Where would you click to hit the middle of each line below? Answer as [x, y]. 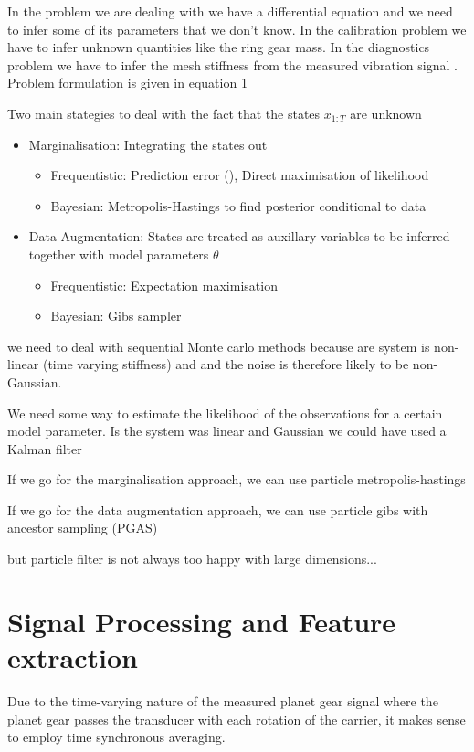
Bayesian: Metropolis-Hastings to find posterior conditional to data [238, 205]
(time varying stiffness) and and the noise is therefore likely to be [226, 364]
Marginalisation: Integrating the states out [148, 144]
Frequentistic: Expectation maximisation [164, 285]
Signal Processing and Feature [202, 621]
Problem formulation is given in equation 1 [127, 83]
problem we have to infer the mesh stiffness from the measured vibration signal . [232, 64]
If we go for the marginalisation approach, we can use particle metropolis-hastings [237, 479]
